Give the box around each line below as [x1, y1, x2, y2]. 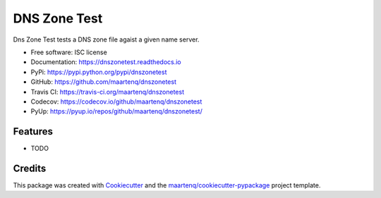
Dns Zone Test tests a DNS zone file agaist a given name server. [13, 35, 200, 44]
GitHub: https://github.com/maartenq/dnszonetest [30, 78, 176, 86]
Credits [13, 163, 47, 174]
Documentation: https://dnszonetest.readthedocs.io [30, 58, 181, 66]
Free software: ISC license [30, 48, 107, 56]
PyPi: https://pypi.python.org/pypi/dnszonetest [30, 68, 167, 76]
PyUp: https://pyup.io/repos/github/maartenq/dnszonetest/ [30, 107, 202, 116]
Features [13, 125, 53, 137]
